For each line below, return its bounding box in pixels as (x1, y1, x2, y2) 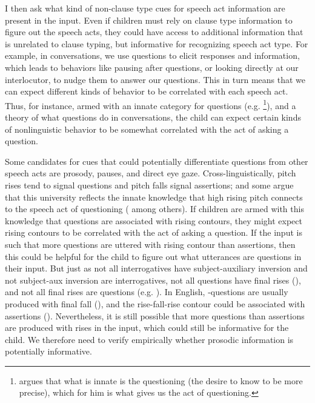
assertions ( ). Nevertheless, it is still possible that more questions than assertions (5, 309, 305, 322)
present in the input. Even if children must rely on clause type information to (5, 13, 293, 26)
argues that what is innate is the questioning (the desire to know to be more (19, 374, 303, 387)
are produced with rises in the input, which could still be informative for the (5, 321, 289, 334)
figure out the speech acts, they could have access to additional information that (5, 25, 303, 38)
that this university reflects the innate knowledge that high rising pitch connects (5, 190, 303, 203)
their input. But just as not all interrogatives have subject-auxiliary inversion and (5, 262, 308, 275)
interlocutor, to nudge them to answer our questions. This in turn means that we (5, 73, 306, 85)
